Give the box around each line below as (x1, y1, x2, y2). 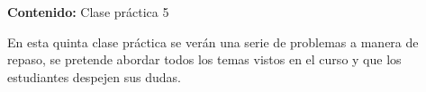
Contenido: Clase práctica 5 (7, 3, 169, 21)
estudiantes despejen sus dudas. (7, 67, 181, 86)
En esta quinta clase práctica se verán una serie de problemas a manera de (7, 32, 419, 51)
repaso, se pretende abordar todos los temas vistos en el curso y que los (7, 50, 402, 69)
